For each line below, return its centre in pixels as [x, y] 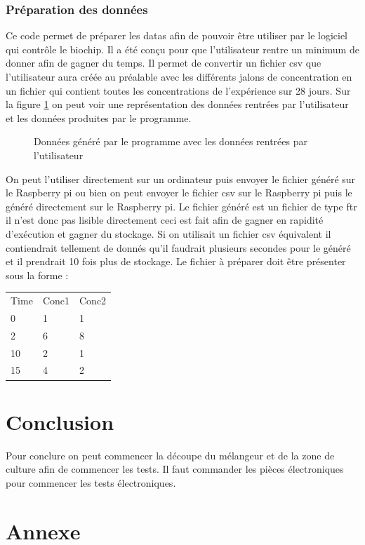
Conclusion [60, 421]
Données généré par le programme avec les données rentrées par [171, 141]
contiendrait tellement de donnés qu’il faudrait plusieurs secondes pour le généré [178, 247]
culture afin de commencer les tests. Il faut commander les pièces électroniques [175, 469]
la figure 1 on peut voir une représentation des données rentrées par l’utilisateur [177, 104]
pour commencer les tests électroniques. [91, 482]
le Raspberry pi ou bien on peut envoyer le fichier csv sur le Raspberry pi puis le [179, 193]
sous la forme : [37, 275]
